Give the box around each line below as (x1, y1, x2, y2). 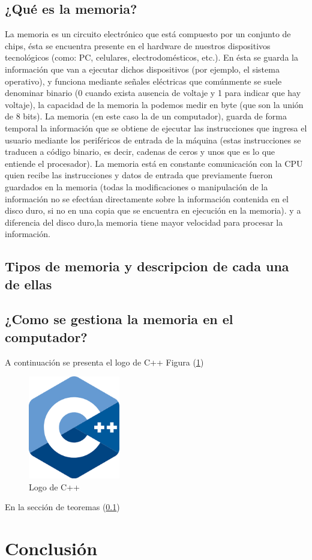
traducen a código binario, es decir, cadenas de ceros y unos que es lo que (5, 145, 275, 158)
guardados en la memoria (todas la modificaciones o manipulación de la (5, 180, 268, 193)
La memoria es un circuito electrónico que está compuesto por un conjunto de (5, 28, 291, 40)
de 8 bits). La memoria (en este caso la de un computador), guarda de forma (5, 110, 287, 122)
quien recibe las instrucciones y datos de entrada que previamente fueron (5, 169, 273, 181)
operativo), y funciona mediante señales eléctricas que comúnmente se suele (5, 74, 282, 87)
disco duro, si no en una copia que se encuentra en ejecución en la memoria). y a (5, 204, 301, 217)
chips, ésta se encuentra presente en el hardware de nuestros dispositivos (5, 39, 271, 52)
